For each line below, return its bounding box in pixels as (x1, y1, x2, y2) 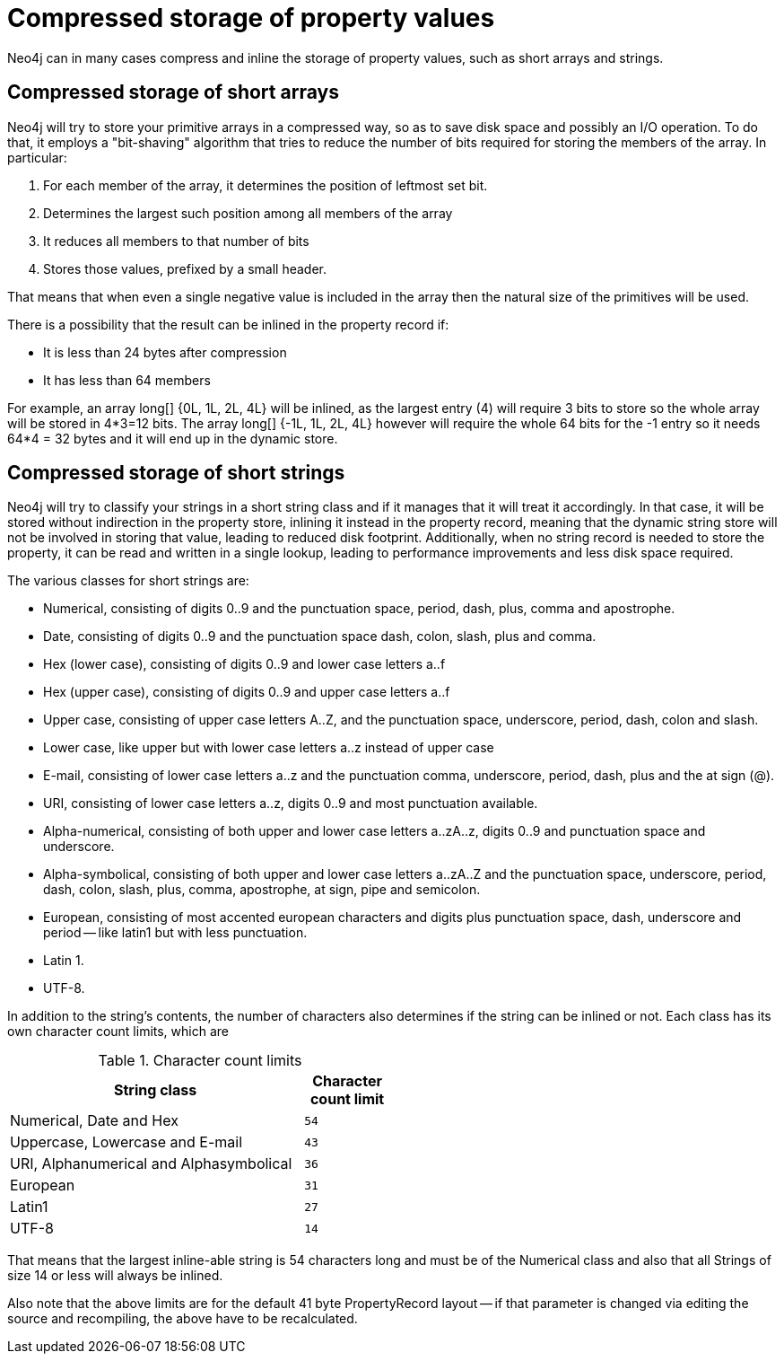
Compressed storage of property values (7, 3, 495, 33)
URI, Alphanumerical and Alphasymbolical (10, 1155, 292, 1173)
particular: (7, 149, 67, 165)
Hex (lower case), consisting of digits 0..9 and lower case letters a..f (43, 656, 446, 672)
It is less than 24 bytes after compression (43, 344, 287, 360)
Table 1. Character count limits (98, 1051, 302, 1070)
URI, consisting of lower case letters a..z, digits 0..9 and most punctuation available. (43, 795, 538, 812)
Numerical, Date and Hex (10, 1111, 179, 1130)
